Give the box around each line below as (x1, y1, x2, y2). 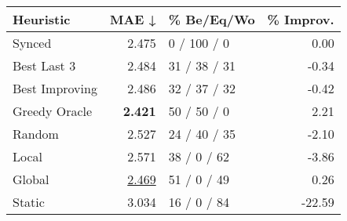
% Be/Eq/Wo (168, 10, 255, 28)
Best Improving (13, 79, 97, 97)
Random (13, 125, 59, 143)
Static (13, 193, 45, 211)
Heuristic (13, 10, 71, 28)
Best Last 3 (13, 56, 76, 74)
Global (13, 170, 49, 188)
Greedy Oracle (13, 102, 93, 120)
